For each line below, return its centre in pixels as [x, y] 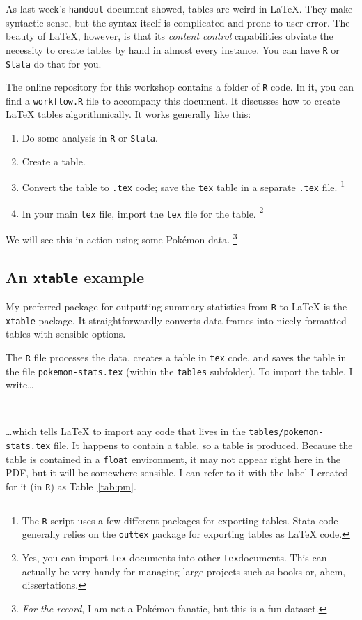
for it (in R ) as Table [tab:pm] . [71, 486]
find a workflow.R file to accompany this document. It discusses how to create [173, 100]
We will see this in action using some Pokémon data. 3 [121, 238]
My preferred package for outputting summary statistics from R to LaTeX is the [176, 306]
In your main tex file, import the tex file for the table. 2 [143, 212]
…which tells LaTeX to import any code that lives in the [126, 431]
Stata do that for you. [54, 63]
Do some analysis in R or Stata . [90, 138]
